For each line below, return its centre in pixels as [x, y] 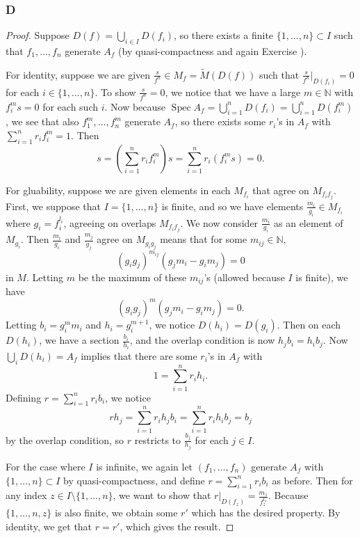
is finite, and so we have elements [232, 206]
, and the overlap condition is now [202, 340]
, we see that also [42, 121]
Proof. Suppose [38, 35]
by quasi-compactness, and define [134, 480]
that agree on [281, 190]
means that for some [204, 239]
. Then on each [309, 325]
